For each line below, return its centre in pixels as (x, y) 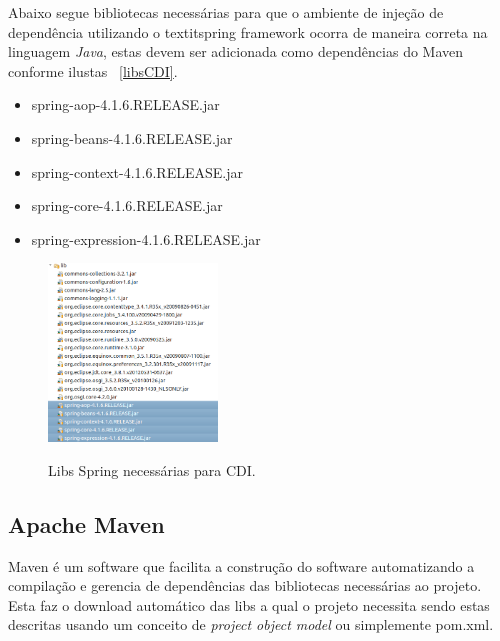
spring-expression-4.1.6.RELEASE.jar (146, 238)
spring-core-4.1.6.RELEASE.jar (127, 205)
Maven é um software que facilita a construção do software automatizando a (241, 565)
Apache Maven (86, 523)
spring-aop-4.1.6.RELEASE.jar (125, 104)
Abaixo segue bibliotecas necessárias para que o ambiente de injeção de (226, 12)
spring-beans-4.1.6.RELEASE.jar (132, 137)
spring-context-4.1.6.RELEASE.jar (137, 171)
